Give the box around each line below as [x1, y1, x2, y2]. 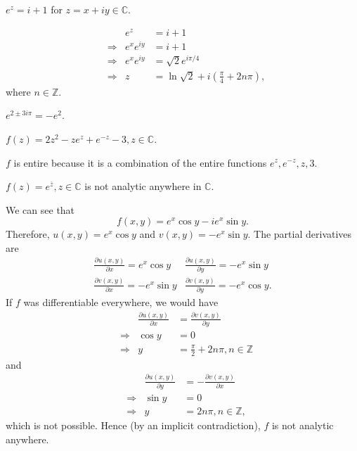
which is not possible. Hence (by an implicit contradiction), [6, 418, 261, 432]
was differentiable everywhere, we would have [23, 294, 219, 309]
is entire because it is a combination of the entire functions [13, 155, 267, 170]
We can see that [6, 202, 75, 217]
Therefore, [6, 227, 50, 241]
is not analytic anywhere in [84, 179, 202, 193]
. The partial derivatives [247, 227, 352, 241]
